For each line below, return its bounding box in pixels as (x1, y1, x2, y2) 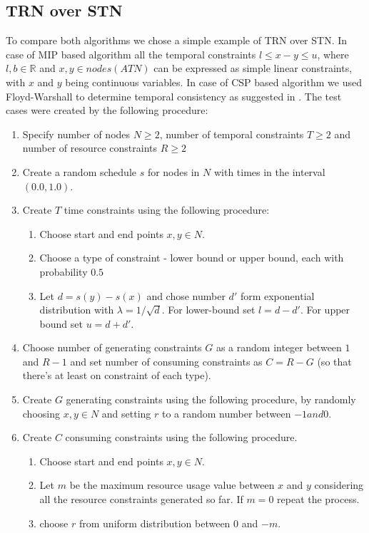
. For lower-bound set (161, 302, 256, 317)
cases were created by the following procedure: (6, 103, 208, 118)
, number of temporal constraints (159, 126, 304, 141)
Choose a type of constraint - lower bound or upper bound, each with (39, 250, 344, 265)
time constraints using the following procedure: (64, 202, 270, 217)
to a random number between (161, 405, 291, 420)
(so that (317, 353, 352, 368)
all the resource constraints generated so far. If (39, 492, 243, 507)
